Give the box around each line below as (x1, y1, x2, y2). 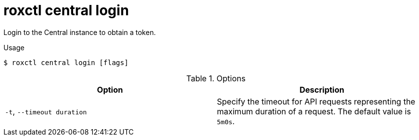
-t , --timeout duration (5, 106, 87, 116)
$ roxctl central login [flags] (3, 58, 128, 67)
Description (299, 84, 344, 95)
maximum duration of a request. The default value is (217, 106, 411, 116)
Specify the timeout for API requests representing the (217, 96, 416, 106)
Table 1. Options (186, 73, 246, 83)
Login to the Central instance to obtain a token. (3, 28, 156, 36)
